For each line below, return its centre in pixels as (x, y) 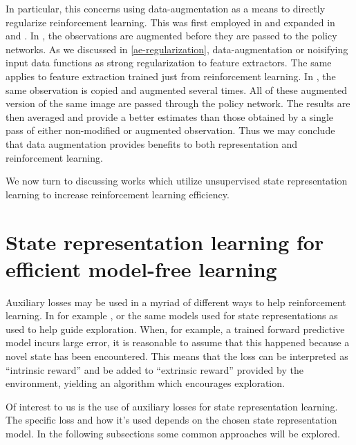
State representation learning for (165, 242)
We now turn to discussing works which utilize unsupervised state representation (177, 181)
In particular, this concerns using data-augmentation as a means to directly (166, 8)
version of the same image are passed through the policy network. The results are (178, 103)
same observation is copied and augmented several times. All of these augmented (176, 89)
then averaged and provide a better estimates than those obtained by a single (170, 116)
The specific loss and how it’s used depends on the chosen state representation (171, 420)
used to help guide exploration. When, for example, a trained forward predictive (175, 329)
